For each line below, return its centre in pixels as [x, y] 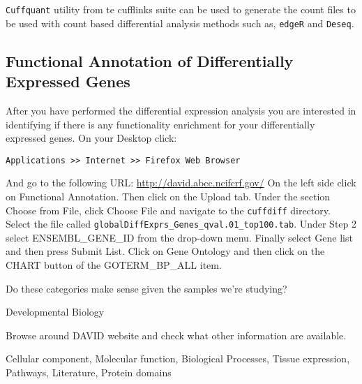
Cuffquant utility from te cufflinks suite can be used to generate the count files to [181, 9]
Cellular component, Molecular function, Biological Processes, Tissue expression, [178, 359]
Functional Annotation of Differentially [150, 60]
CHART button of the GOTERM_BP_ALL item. [114, 265]
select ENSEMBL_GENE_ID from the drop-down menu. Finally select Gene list [179, 237]
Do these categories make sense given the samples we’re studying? [146, 288]
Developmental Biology [55, 312]
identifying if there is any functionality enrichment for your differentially [160, 124]
